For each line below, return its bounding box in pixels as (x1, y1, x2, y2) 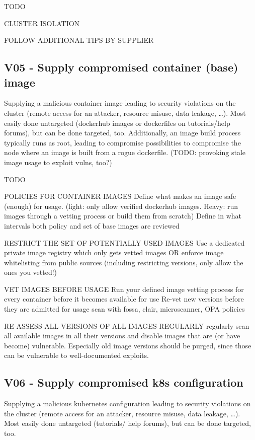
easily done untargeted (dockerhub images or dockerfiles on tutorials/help (4, 117, 230, 128)
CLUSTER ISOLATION (4, 18, 80, 28)
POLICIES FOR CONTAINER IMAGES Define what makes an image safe (4, 191, 236, 201)
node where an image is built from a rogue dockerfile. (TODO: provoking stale (4, 147, 246, 158)
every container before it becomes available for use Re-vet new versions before (4, 294, 244, 304)
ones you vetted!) (4, 267, 57, 277)
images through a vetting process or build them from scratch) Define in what (4, 210, 242, 221)
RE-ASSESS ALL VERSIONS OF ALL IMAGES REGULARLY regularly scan (4, 320, 249, 331)
